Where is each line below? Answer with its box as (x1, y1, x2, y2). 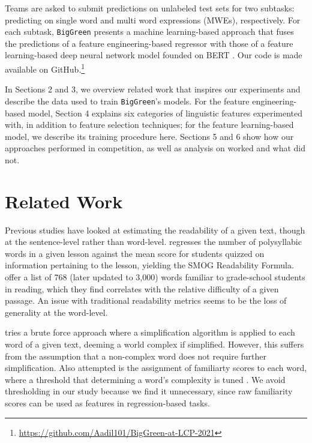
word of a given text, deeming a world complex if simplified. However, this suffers (5, 337, 304, 350)
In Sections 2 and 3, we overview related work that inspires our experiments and (5, 83, 301, 95)
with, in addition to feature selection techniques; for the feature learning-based (5, 118, 294, 131)
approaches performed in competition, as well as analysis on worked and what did (5, 142, 306, 154)
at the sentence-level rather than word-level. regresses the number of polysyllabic (5, 235, 302, 248)
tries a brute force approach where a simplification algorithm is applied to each (5, 326, 295, 339)
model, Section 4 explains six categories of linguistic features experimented (28, 106, 303, 119)
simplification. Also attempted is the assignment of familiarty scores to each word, (5, 361, 307, 374)
